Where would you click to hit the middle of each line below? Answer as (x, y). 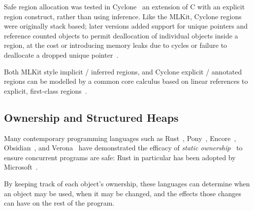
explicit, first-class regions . (46, 90)
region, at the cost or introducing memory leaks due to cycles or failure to (116, 45)
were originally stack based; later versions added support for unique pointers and (126, 26)
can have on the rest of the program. (59, 203)
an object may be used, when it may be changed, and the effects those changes (123, 193)
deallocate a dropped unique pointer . (61, 54)
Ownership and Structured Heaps (91, 117)
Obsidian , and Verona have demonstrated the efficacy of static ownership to (123, 148)
